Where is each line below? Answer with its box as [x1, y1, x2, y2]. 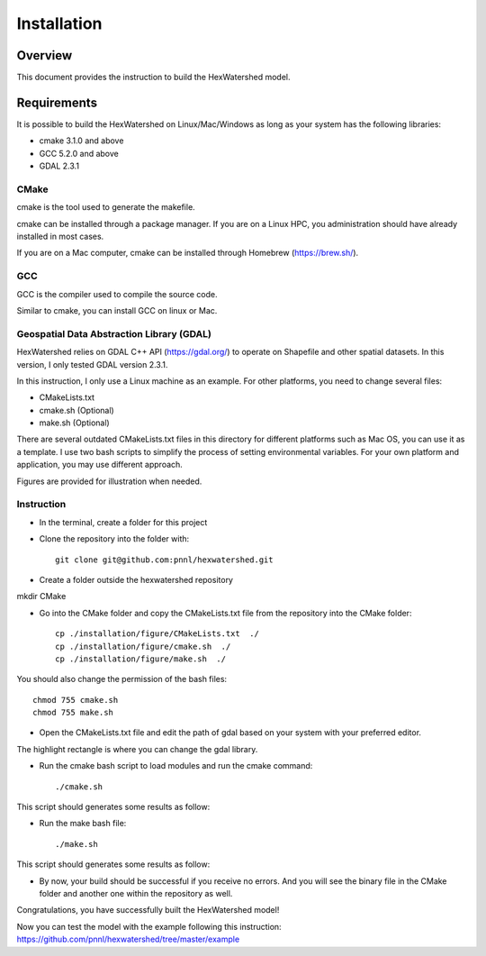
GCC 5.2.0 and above [39, 148, 119, 159]
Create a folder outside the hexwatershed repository [39, 574, 234, 585]
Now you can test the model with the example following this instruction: [16, 921, 283, 932]
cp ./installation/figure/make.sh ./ [55, 653, 227, 664]
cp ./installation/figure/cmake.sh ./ [55, 641, 231, 651]
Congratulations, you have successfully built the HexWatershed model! [16, 905, 280, 915]
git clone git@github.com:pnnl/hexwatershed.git [55, 554, 274, 565]
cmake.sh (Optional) [39, 405, 114, 415]
